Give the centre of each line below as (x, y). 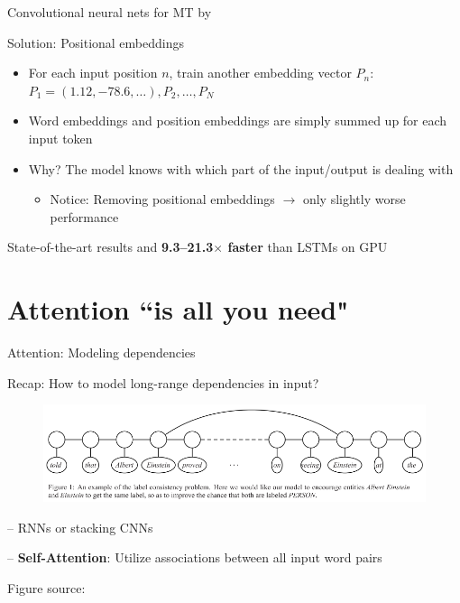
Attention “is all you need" (178, 309)
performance (84, 216)
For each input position (93, 73)
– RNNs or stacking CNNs (80, 527)
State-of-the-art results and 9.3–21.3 (110, 247)
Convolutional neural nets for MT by (110, 12)
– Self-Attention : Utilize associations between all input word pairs (195, 557)
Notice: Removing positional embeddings (162, 199)
